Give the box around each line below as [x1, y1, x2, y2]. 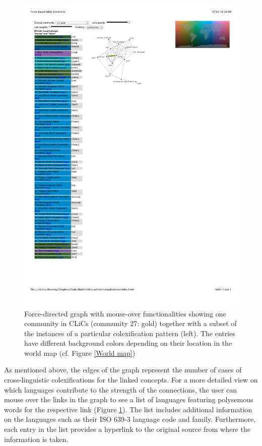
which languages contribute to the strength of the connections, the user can [4, 384, 237, 395]
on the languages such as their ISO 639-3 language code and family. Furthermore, [4, 414, 256, 424]
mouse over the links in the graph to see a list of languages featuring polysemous [4, 394, 253, 405]
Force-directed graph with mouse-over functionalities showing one [24, 308, 226, 318]
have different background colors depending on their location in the [24, 338, 232, 348]
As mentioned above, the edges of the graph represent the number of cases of [4, 364, 242, 375]
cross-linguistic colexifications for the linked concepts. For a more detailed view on [4, 374, 258, 385]
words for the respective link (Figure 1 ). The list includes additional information [4, 404, 252, 414]
